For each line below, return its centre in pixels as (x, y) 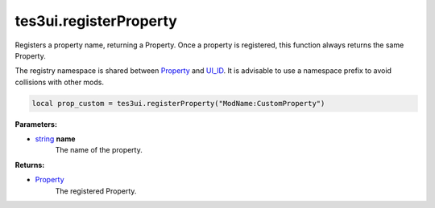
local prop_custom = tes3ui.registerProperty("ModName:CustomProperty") (178, 103)
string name (55, 139)
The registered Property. (96, 191)
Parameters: (36, 124)
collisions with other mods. (60, 82)
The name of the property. (99, 150)
